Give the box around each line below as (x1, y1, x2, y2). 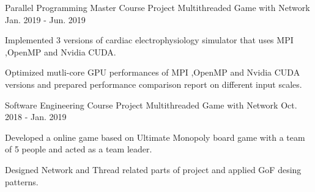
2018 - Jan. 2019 (5, 110, 67, 123)
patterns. (5, 175, 39, 188)
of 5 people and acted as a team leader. (5, 143, 152, 155)
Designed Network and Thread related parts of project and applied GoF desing (5, 163, 302, 176)
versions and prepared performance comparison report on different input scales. (5, 77, 302, 90)
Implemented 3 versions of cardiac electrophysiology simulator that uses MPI (5, 34, 294, 46)
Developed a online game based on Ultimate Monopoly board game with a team (5, 130, 305, 143)
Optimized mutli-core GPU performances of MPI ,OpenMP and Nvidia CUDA (5, 66, 300, 79)
